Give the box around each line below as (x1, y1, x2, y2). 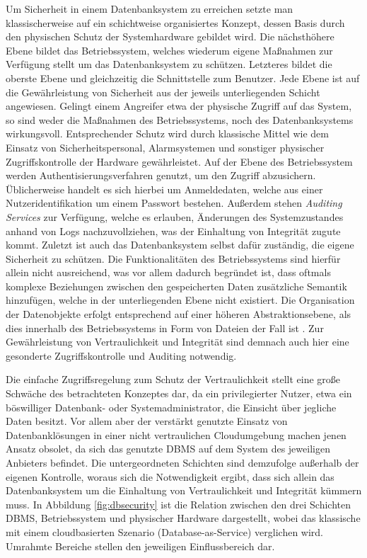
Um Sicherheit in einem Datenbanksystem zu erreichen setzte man (6, 1, 293, 16)
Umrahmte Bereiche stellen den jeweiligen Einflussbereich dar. (6, 538, 275, 553)
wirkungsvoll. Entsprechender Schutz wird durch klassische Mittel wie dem (6, 126, 329, 141)
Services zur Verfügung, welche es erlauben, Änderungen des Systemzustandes (6, 209, 344, 224)
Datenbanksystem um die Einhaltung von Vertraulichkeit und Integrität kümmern (6, 483, 362, 498)
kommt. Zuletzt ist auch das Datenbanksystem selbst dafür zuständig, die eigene (6, 237, 354, 252)
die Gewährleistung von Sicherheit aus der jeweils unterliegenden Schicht (6, 84, 320, 99)
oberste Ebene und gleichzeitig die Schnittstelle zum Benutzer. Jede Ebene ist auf (6, 70, 360, 85)
